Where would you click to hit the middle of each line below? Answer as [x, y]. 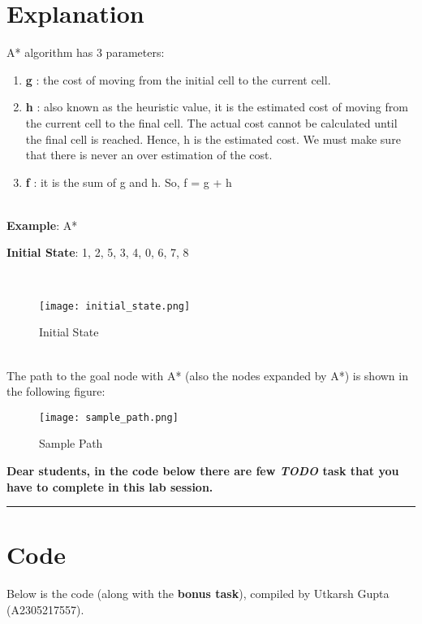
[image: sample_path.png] [109, 417]
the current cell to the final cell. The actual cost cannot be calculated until [211, 122]
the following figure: [56, 391]
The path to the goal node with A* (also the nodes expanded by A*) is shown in [207, 375]
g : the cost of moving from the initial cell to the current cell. [178, 79]
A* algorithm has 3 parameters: [86, 52]
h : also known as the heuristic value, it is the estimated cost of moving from [217, 107]
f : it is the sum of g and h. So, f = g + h [129, 182]
